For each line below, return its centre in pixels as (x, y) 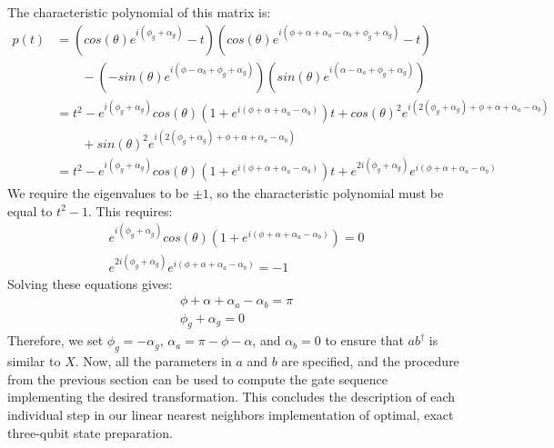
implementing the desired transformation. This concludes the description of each (232, 397)
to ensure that (364, 340)
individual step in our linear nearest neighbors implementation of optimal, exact (231, 414)
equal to (30, 210)
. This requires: (130, 210)
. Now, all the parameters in (153, 361)
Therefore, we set (55, 340)
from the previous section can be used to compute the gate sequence (197, 378)
